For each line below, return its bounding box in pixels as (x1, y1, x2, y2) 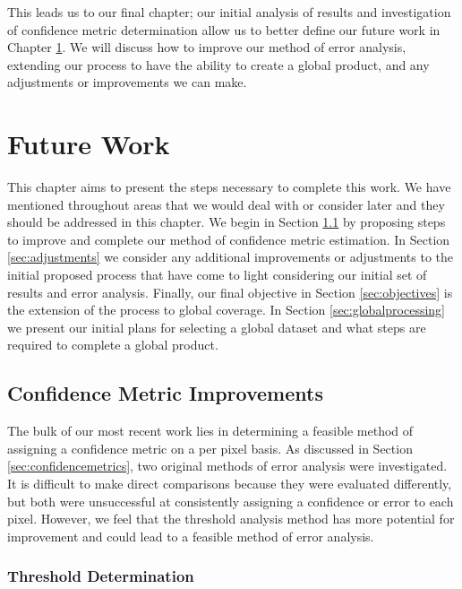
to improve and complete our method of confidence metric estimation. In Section (7, 230, 450, 248)
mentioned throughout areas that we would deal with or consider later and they (7, 195, 445, 213)
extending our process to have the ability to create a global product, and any (7, 55, 430, 74)
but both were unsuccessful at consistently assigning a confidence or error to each (7, 491, 454, 510)
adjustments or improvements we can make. (7, 73, 247, 91)
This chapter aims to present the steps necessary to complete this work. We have (7, 178, 451, 196)
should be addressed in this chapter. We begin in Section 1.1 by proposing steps (7, 212, 446, 231)
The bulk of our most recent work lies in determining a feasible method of (7, 421, 414, 440)
